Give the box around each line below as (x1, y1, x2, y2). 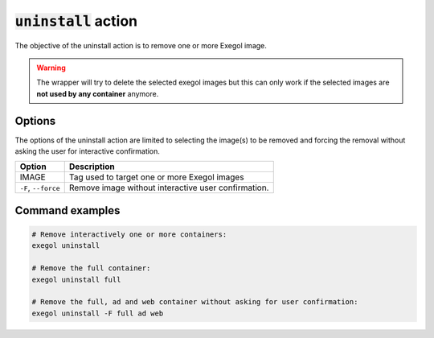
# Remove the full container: (31, 264, 151, 273)
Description (68, 161, 116, 172)
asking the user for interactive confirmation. (14, 146, 161, 156)
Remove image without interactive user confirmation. (68, 182, 269, 193)
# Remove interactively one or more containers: (31, 230, 227, 239)
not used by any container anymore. (36, 89, 159, 98)
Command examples (14, 204, 121, 217)
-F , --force (19, 182, 60, 193)
